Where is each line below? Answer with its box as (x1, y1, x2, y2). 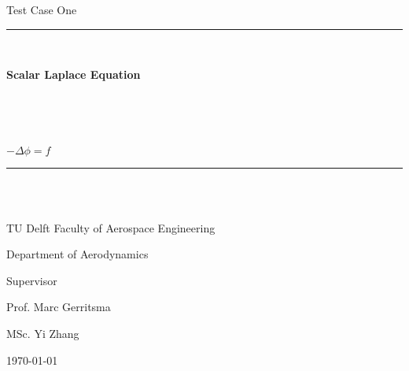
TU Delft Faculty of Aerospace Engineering (6, 219, 216, 236)
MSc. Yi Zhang (6, 325, 79, 341)
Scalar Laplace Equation (6, 66, 141, 83)
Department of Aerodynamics (6, 246, 149, 262)
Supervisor (6, 272, 57, 288)
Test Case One (6, 2, 77, 17)
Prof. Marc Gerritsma (6, 299, 111, 315)
